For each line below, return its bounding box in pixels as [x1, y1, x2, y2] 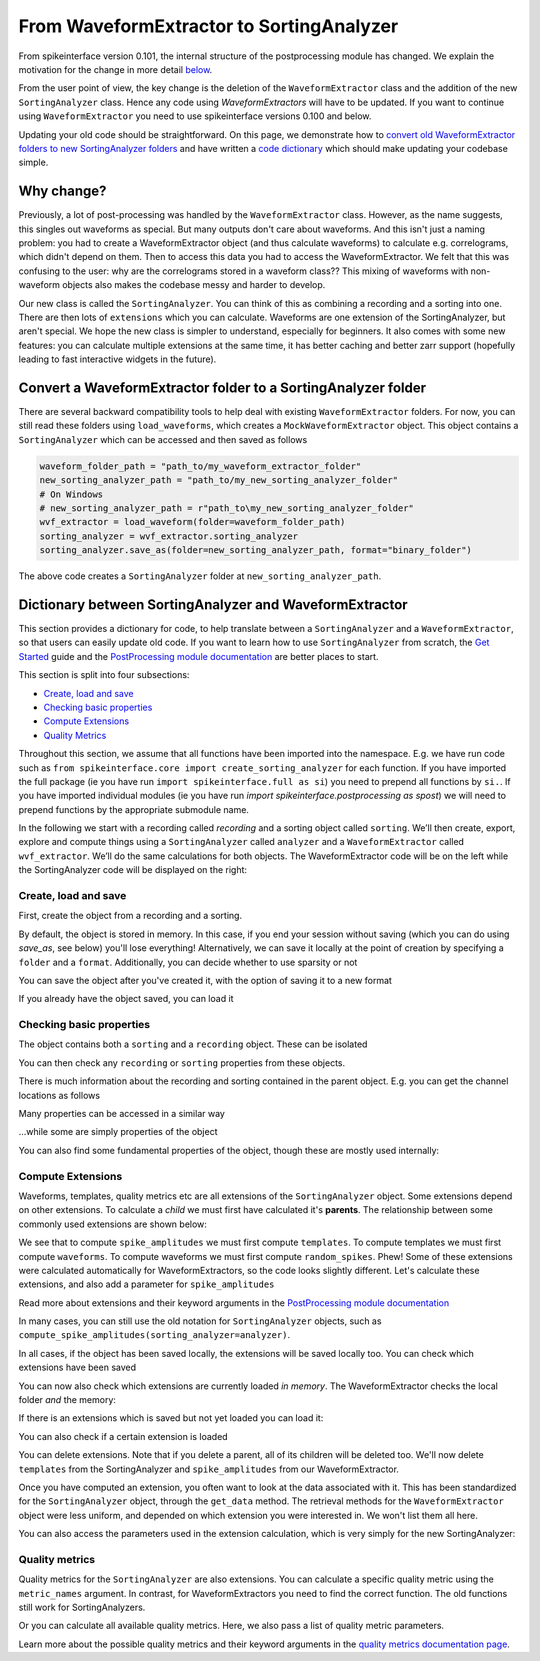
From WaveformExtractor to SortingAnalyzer [18, 15, 399, 37]
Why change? [18, 183, 107, 200]
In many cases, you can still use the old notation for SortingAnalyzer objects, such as [18, 1315, 382, 1327]
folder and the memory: [18, 1394, 117, 1406]
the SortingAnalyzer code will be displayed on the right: [18, 864, 248, 876]
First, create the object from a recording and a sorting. [18, 910, 243, 922]
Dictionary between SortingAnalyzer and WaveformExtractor [18, 596, 409, 613]
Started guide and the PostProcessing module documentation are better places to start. [18, 650, 379, 662]
